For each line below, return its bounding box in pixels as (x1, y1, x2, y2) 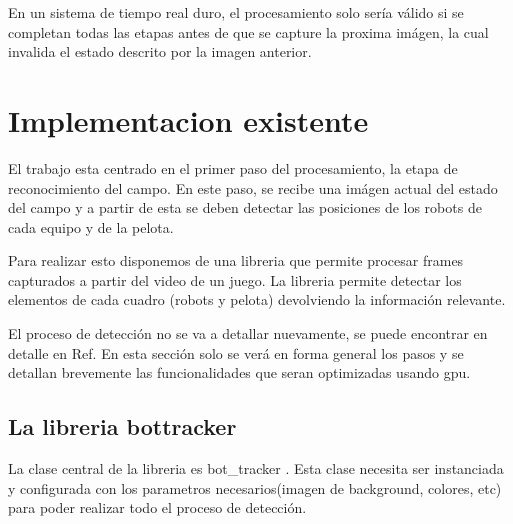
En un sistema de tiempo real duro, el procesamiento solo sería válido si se (8, 2, 464, 22)
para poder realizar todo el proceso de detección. (8, 497, 307, 518)
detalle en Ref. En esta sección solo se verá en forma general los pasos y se (8, 342, 464, 363)
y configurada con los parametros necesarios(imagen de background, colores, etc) (8, 477, 502, 498)
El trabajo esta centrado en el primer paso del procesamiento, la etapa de (8, 157, 458, 178)
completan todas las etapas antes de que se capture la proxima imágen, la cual (8, 21, 489, 42)
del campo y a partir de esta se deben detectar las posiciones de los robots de (8, 197, 482, 218)
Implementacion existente (8, 99, 369, 140)
